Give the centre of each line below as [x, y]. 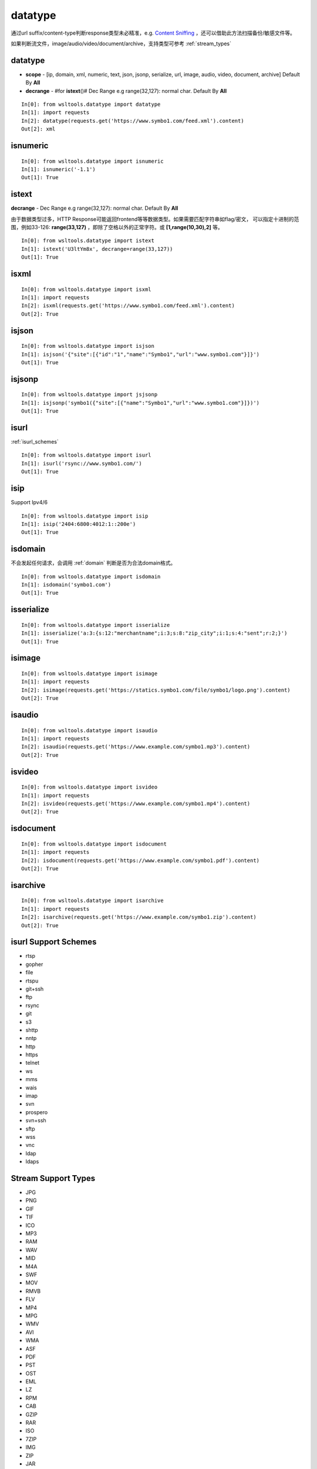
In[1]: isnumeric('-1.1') [59, 169]
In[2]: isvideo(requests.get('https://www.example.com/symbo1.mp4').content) [136, 803]
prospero [37, 1112]
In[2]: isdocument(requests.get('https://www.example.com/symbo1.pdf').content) [141, 860]
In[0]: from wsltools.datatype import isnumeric [92, 161]
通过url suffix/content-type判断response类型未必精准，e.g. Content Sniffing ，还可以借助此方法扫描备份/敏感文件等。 [153, 33]
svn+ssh [36, 1121]
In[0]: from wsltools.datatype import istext [88, 241]
